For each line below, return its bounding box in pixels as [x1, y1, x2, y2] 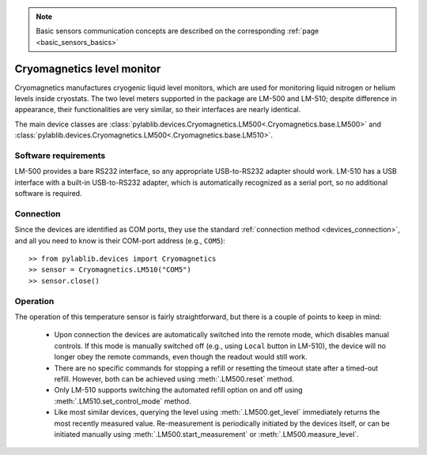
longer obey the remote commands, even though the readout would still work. [54, 352, 308, 362]
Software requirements [14, 150, 106, 161]
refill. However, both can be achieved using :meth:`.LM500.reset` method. [54, 374, 294, 383]
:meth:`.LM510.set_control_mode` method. [54, 396, 191, 406]
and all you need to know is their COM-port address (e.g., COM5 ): [14, 235, 225, 245]
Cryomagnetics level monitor [14, 62, 161, 75]
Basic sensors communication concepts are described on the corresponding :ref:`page [36, 26, 319, 36]
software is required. [14, 189, 82, 198]
